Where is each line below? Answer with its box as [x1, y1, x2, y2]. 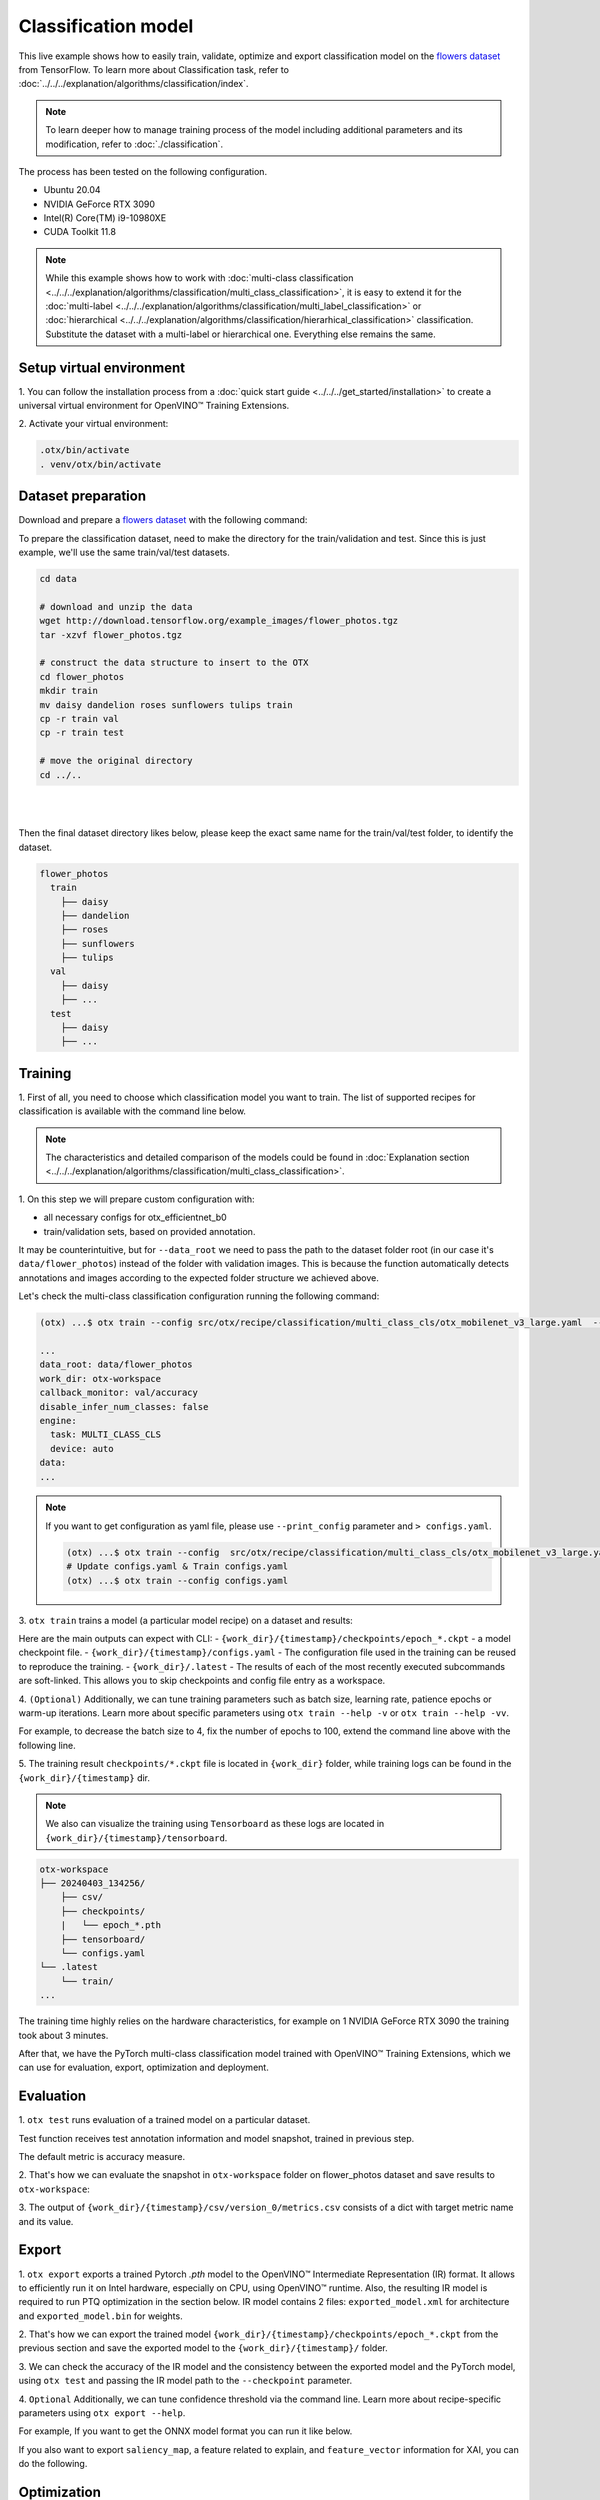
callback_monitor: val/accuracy [39, 1387, 199, 1399]
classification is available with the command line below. [18, 1105, 247, 1117]
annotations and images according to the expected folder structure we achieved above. [18, 1271, 379, 1284]
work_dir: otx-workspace [39, 1373, 162, 1384]
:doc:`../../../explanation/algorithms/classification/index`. [18, 78, 249, 90]
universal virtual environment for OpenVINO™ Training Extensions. [18, 400, 290, 412]
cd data [39, 573, 77, 585]
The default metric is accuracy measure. [18, 2151, 185, 2163]
